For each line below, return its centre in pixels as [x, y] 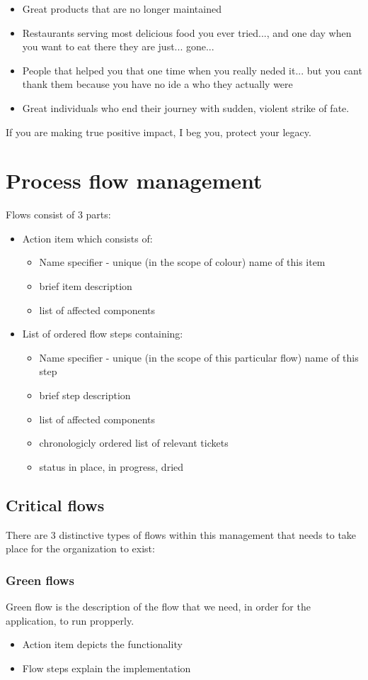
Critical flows [55, 505]
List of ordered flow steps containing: [103, 334]
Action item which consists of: [87, 238]
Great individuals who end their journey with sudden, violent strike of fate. [186, 107]
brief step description [85, 395]
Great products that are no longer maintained [122, 9]
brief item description [86, 286]
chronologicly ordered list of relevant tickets [134, 443]
